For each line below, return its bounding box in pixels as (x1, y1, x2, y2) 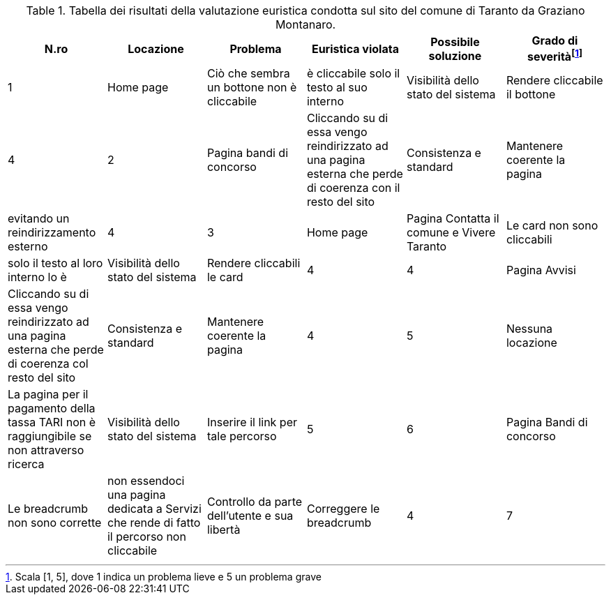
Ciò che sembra (206, 66, 290, 81)
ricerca (8, 457, 45, 472)
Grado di (531, 33, 578, 47)
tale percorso (206, 429, 277, 444)
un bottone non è (206, 80, 297, 95)
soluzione (428, 48, 482, 63)
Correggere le (306, 502, 380, 516)
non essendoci (107, 474, 185, 488)
